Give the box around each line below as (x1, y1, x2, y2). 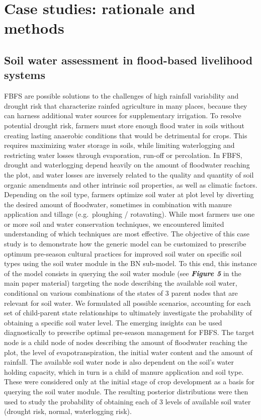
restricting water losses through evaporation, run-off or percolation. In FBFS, (4, 149, 242, 160)
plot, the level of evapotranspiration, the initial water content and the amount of (4, 347, 253, 357)
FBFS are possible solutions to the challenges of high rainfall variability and (4, 91, 239, 101)
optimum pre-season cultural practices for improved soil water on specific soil (4, 248, 242, 259)
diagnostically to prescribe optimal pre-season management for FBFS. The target (4, 327, 254, 338)
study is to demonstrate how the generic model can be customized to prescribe (4, 238, 246, 249)
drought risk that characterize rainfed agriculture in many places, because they (4, 100, 247, 111)
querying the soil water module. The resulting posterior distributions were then (4, 386, 248, 396)
